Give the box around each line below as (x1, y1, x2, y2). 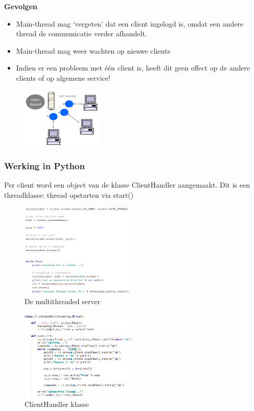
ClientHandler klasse (25, 398, 89, 409)
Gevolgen (4, 1, 37, 11)
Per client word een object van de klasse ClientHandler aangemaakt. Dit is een (4, 179, 250, 190)
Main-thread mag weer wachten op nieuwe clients (16, 45, 170, 56)
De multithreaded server (25, 296, 101, 307)
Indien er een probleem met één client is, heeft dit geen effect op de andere (16, 62, 250, 73)
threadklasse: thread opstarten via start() (4, 189, 134, 200)
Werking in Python (4, 159, 85, 172)
